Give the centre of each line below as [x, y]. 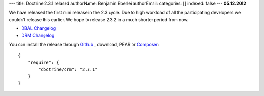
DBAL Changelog [39, 28]
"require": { [43, 62]
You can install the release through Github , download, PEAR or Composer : [84, 44]
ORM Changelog [38, 35]
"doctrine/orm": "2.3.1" [68, 69]
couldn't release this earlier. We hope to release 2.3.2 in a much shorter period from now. [99, 19]
